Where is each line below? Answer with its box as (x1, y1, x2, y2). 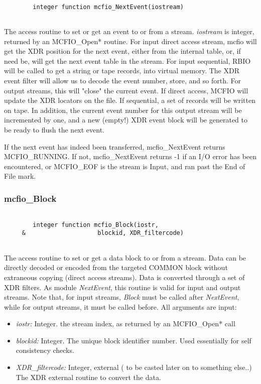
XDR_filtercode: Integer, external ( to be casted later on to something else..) (16, 362, 252, 372)
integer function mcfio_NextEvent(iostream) (33, 3, 184, 11)
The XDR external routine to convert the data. (16, 371, 161, 382)
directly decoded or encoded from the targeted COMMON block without (4, 262, 228, 273)
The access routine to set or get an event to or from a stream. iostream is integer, (4, 26, 254, 36)
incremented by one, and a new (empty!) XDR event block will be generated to (4, 114, 247, 125)
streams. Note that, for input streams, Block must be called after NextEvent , (4, 292, 239, 302)
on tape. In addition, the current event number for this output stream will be (4, 104, 242, 115)
